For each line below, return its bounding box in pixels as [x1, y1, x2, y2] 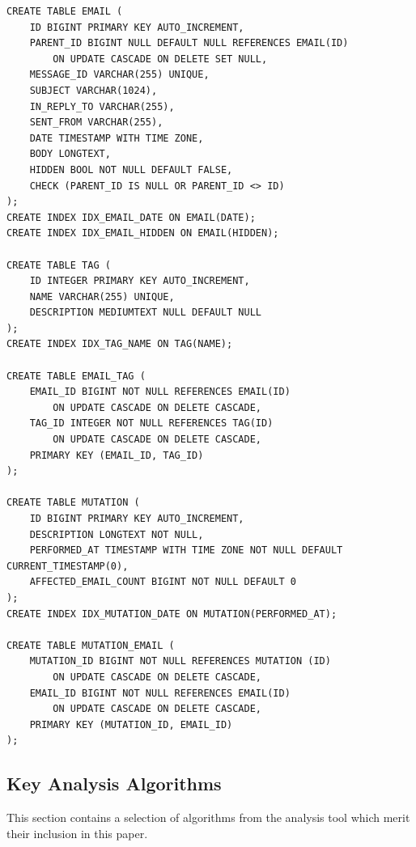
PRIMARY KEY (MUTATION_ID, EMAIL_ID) [29, 718, 233, 731]
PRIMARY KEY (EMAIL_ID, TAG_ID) [29, 449, 204, 461]
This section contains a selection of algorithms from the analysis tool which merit [6, 809, 410, 826]
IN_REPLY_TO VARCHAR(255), [29, 100, 175, 112]
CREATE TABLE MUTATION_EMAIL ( [6, 639, 175, 651]
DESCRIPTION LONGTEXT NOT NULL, [29, 528, 204, 540]
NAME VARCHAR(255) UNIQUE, [29, 290, 175, 303]
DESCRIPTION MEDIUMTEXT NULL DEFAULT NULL [29, 307, 261, 319]
